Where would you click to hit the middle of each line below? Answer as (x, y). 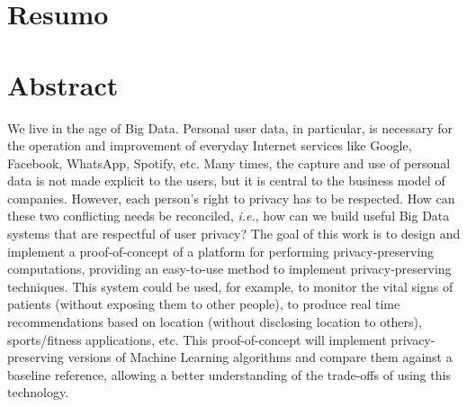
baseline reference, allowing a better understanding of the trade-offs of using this (229, 374)
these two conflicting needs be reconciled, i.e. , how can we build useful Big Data (229, 216)
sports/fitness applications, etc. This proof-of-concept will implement (197, 339)
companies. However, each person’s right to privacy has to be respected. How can (231, 198)
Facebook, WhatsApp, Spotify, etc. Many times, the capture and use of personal (229, 163)
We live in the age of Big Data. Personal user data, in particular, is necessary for (230, 127)
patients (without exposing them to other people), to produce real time (204, 304)
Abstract (63, 84)
